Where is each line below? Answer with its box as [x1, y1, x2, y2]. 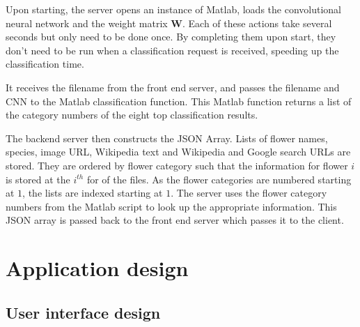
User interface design [6, 301, 161, 323]
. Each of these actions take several [182, 15, 332, 30]
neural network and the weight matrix [6, 15, 168, 30]
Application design [6, 254, 189, 282]
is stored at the [6, 172, 70, 186]
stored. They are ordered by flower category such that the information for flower [6, 158, 348, 172]
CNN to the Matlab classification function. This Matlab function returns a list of [6, 93, 352, 108]
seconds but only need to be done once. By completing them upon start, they [6, 29, 336, 44]
